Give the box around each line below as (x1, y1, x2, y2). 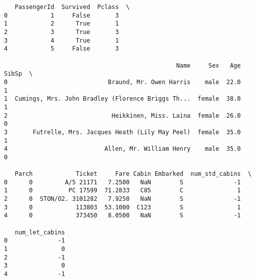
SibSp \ (4, 70, 33, 78)
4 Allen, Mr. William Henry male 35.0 (4, 145, 241, 153)
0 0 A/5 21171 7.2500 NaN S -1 (4, 178, 241, 186)
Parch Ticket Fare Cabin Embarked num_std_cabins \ (15, 170, 251, 178)
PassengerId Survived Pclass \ (15, 4, 130, 11)
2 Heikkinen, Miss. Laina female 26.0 (4, 112, 241, 119)
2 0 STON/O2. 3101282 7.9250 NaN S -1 (4, 195, 241, 203)
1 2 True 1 (4, 20, 119, 28)
